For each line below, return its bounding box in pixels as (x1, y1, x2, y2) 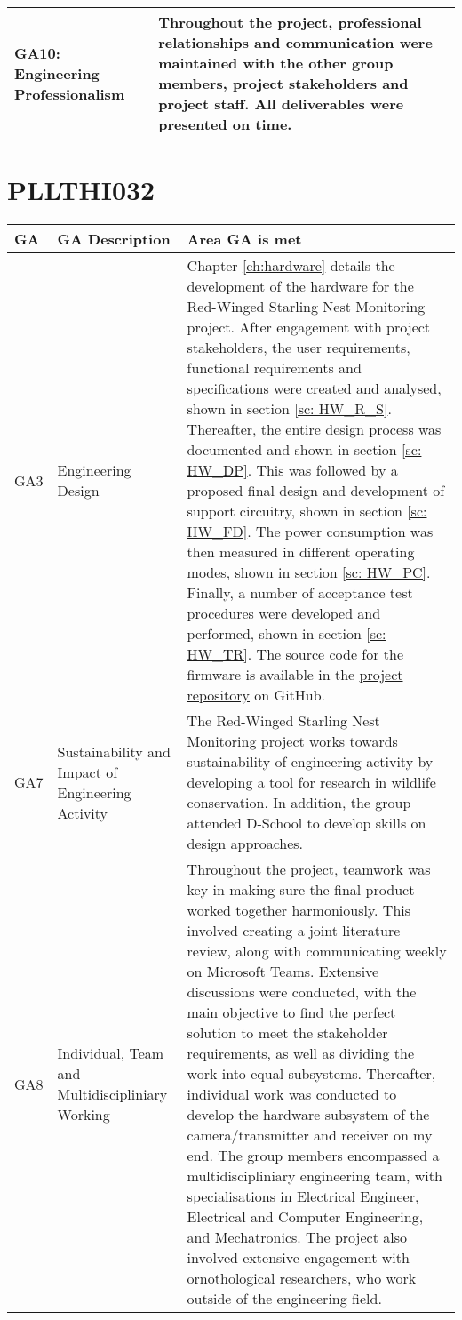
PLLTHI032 (7, 172, 155, 208)
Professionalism (14, 83, 125, 104)
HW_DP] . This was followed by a (187, 460, 398, 481)
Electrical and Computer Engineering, (187, 1206, 424, 1228)
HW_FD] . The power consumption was (187, 521, 434, 542)
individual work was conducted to (187, 1084, 397, 1105)
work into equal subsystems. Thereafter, (187, 1063, 436, 1084)
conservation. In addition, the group (187, 792, 411, 813)
